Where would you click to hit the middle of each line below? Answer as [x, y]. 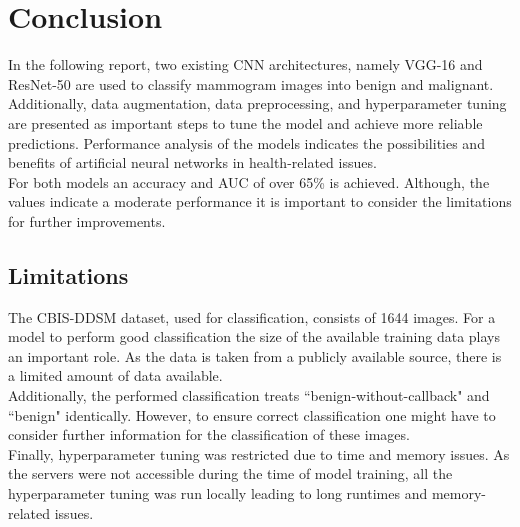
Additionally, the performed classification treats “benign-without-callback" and [249, 395]
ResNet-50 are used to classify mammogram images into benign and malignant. [251, 83]
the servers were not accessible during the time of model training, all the [230, 473]
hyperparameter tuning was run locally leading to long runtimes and [218, 493]
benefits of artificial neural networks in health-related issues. [192, 162]
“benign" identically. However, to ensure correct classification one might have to [252, 414]
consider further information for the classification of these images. [209, 434]
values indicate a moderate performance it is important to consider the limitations [260, 201]
